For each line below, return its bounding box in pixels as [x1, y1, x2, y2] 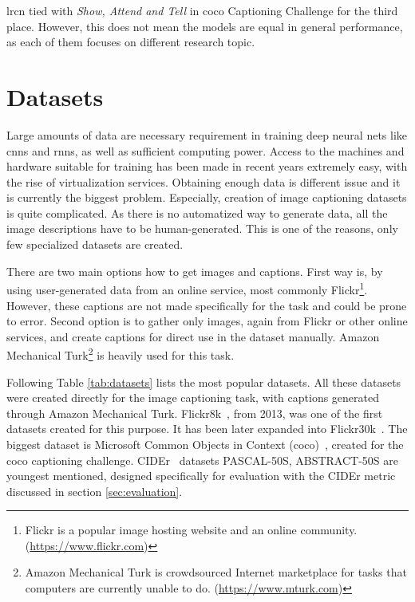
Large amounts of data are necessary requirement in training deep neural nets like [6, 126, 408, 143]
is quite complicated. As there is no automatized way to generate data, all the [6, 204, 388, 221]
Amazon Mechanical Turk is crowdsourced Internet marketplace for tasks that [25, 564, 407, 580]
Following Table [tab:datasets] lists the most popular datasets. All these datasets [6, 373, 401, 390]
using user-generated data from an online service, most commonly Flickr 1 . [6, 279, 368, 297]
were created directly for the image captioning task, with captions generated [6, 389, 379, 406]
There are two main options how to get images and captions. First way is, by [6, 262, 383, 279]
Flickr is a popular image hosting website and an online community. [25, 521, 358, 538]
